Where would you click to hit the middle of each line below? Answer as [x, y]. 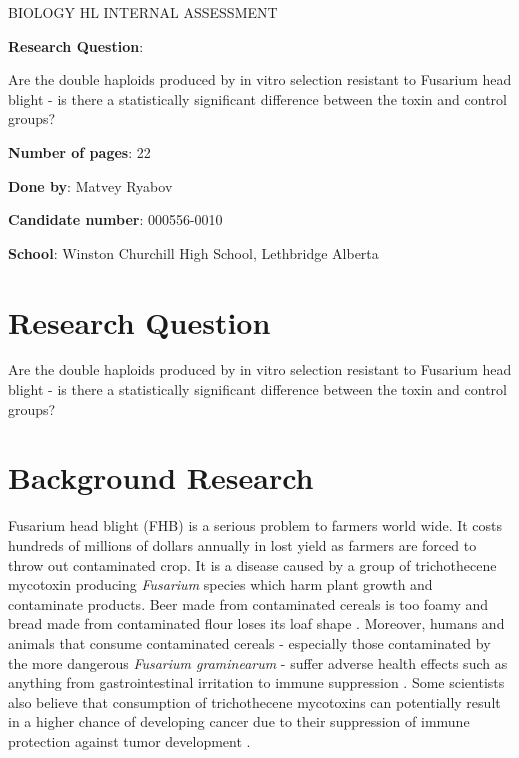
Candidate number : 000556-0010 [115, 219]
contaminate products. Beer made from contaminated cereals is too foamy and [248, 603]
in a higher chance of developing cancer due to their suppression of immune [239, 721]
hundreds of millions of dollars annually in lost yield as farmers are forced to [242, 544]
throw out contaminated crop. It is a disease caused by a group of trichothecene [252, 564]
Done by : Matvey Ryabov [90, 185]
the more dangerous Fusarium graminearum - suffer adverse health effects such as [258, 662]
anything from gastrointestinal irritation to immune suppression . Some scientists [256, 682]
